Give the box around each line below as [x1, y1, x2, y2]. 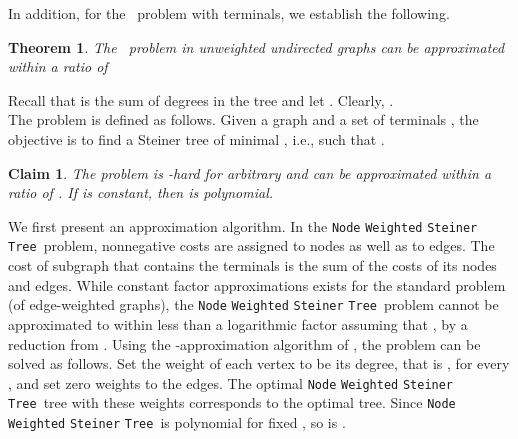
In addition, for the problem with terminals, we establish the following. [8, 3, 450, 23]
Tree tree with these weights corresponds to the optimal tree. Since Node [8, 392, 456, 413]
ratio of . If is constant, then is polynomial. [8, 182, 274, 203]
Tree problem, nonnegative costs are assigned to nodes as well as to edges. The [8, 235, 495, 256]
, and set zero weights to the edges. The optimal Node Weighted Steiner [8, 372, 454, 393]
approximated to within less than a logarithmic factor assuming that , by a [8, 313, 468, 334]
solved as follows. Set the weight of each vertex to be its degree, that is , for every [8, 353, 510, 374]
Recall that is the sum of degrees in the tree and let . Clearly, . [8, 89, 394, 110]
